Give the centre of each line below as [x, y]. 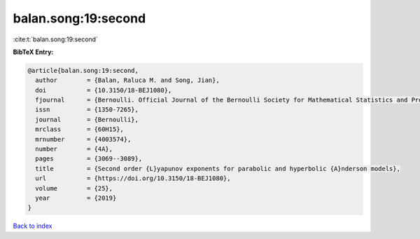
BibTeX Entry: [33, 52]
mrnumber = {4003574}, [83, 139]
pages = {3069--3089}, [89, 159]
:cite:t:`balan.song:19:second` [55, 39]
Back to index [33, 226]
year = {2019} [76, 198]
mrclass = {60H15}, [79, 129]
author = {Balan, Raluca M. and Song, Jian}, [127, 80]
